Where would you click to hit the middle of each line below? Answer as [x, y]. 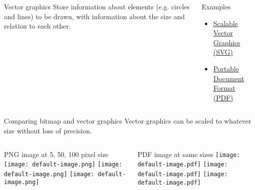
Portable [226, 68]
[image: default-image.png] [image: [63, 165]
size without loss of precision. [48, 130]
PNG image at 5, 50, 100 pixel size [56, 154]
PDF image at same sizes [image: [189, 154]
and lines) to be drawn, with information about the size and [95, 16]
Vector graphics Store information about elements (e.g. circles [97, 6]
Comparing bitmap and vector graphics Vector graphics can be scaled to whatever [128, 121]
